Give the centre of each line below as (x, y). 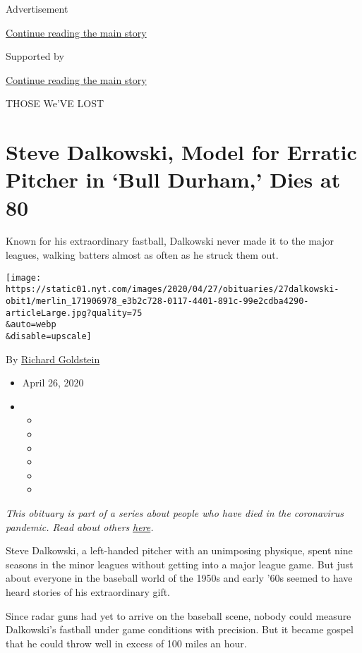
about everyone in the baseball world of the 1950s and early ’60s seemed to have (179, 578)
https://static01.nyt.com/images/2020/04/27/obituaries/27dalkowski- (173, 289)
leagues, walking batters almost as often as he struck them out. (142, 255)
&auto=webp (31, 325)
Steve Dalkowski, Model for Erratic (181, 152)
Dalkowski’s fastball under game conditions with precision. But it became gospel (180, 629)
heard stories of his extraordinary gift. (88, 591)
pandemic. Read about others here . (80, 526)
